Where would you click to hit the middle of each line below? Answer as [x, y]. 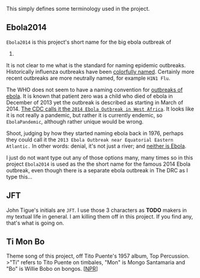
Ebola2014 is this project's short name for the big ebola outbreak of [89, 42]
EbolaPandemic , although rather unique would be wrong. [75, 121]
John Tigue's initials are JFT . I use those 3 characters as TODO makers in [97, 210]
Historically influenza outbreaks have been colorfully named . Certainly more [100, 71]
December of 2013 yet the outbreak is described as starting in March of [95, 102]
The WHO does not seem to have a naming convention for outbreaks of [95, 89]
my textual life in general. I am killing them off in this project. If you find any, [100, 216]
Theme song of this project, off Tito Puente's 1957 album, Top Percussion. [98, 256]
